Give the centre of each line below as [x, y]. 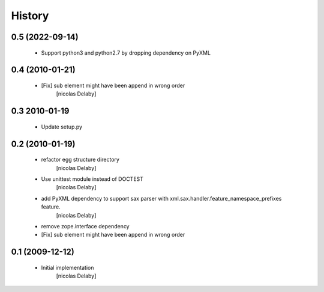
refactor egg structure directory [80, 160]
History [30, 16]
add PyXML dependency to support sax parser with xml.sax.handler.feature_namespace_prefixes [161, 198]
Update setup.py [62, 127]
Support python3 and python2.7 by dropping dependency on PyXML [126, 53]
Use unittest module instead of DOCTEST [92, 179]
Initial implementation [67, 267]
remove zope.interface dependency [85, 226]
